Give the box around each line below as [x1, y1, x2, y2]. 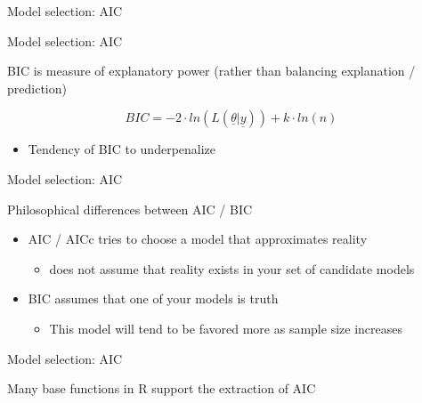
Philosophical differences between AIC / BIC [7, 199, 253, 218]
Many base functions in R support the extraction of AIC [7, 379, 316, 398]
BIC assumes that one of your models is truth [28, 289, 279, 308]
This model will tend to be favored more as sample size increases [49, 318, 402, 337]
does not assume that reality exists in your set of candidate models [49, 259, 415, 278]
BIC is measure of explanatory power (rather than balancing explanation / [7, 61, 416, 80]
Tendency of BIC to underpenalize [28, 140, 216, 158]
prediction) [7, 78, 67, 97]
